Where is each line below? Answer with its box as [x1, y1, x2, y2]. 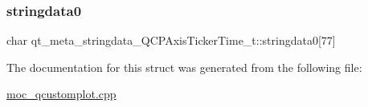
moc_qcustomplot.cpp [6, 85, 117, 102]
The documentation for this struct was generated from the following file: [6, 58, 362, 75]
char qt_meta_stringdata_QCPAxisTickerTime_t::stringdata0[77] [6, 32, 336, 49]
